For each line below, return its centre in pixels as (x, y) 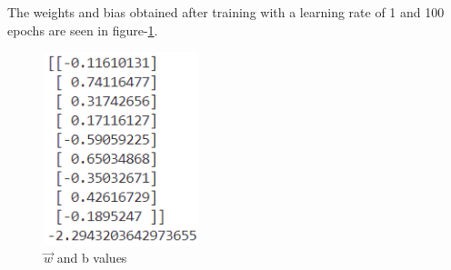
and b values (92, 258)
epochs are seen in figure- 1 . (83, 30)
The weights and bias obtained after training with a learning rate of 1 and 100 (226, 12)
